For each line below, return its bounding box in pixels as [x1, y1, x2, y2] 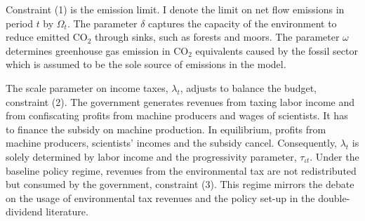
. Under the [310, 149, 359, 163]
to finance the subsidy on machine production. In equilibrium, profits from [6, 121, 326, 136]
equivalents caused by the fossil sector [195, 43, 358, 58]
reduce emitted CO [6, 29, 88, 44]
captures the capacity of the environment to [148, 15, 337, 30]
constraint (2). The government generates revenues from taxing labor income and [6, 94, 355, 109]
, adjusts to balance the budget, [180, 80, 317, 95]
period [6, 15, 33, 30]
